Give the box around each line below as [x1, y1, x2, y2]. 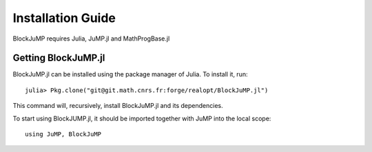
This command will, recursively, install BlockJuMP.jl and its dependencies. [12, 102, 223, 110]
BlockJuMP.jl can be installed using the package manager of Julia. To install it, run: [12, 70, 248, 78]
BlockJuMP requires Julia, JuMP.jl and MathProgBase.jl [12, 34, 170, 43]
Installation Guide [12, 10, 116, 25]
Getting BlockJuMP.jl [12, 52, 105, 64]
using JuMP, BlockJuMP [25, 131, 102, 138]
